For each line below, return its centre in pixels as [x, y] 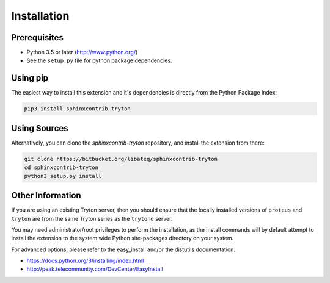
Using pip [30, 78]
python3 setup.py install [63, 176]
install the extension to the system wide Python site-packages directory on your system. [123, 238]
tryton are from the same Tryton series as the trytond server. [92, 218]
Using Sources [40, 128]
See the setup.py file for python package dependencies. [99, 60]
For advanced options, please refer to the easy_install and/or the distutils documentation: [123, 249]
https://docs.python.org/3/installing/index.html [85, 261]
